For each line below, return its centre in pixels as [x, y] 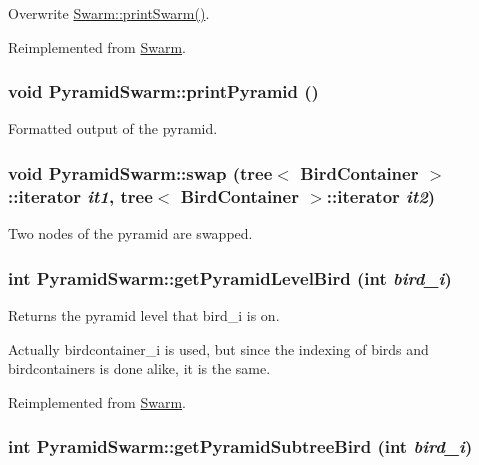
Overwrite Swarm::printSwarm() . [109, 13]
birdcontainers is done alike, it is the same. [139, 368]
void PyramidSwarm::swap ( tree [140, 172]
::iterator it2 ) [381, 195]
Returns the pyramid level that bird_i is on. [144, 314]
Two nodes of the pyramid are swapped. [130, 233]
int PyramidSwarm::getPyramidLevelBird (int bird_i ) [230, 277]
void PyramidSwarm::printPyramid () [163, 91]
